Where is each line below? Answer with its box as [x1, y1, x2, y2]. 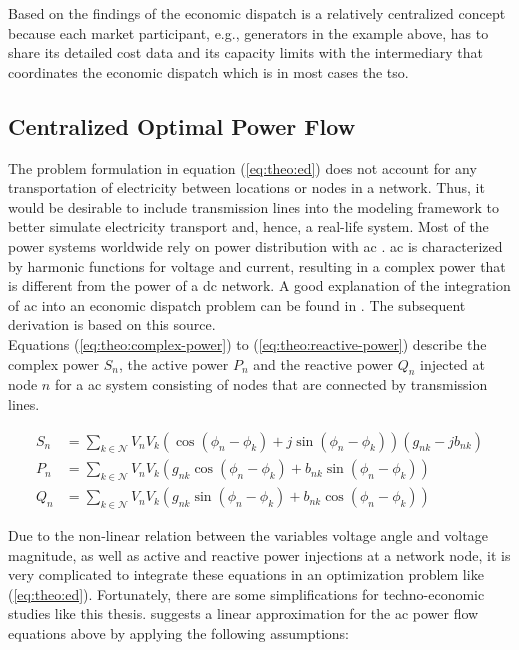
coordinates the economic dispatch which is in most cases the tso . [8, 61, 409, 82]
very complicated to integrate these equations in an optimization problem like [8, 564, 484, 585]
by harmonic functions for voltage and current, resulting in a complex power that [8, 255, 506, 276]
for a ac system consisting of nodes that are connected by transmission [54, 374, 488, 395]
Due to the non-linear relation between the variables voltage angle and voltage [8, 524, 488, 545]
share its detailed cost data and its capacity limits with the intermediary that [8, 42, 483, 63]
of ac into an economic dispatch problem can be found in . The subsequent [8, 294, 466, 315]
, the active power [118, 353, 229, 374]
